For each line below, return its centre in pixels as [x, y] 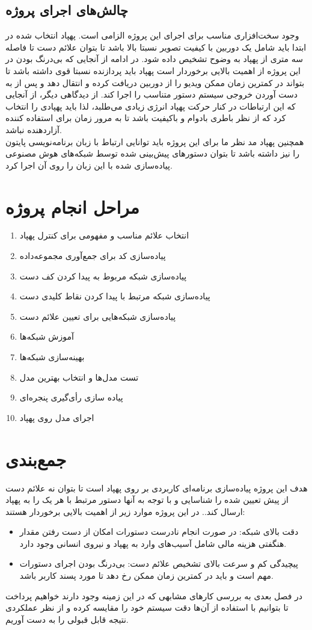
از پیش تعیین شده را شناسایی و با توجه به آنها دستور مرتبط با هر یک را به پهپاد [147, 500]
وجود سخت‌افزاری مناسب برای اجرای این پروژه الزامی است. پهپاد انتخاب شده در [152, 35]
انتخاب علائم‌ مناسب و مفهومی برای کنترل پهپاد [104, 235]
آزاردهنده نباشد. [34, 129]
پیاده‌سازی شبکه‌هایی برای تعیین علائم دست [98, 316]
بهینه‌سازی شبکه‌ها [52, 357]
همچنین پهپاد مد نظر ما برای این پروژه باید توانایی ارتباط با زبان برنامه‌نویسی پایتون [155, 141]
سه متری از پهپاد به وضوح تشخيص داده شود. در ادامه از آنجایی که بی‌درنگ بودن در [154, 59]
